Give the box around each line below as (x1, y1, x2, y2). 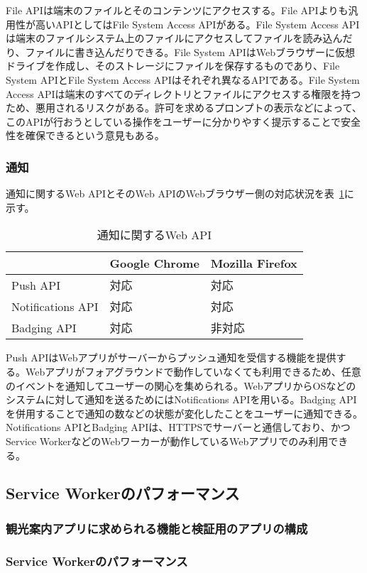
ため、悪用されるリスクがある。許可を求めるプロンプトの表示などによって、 (6, 100, 362, 115)
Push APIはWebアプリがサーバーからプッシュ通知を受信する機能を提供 (6, 350, 336, 365)
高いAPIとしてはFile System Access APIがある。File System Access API (35, 16, 360, 31)
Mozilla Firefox (210, 255, 297, 272)
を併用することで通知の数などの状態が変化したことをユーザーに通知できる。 (6, 405, 363, 420)
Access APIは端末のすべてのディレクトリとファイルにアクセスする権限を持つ (6, 86, 361, 101)
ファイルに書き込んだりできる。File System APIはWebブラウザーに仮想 (25, 44, 355, 59)
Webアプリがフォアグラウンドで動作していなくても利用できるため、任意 (25, 364, 361, 378)
